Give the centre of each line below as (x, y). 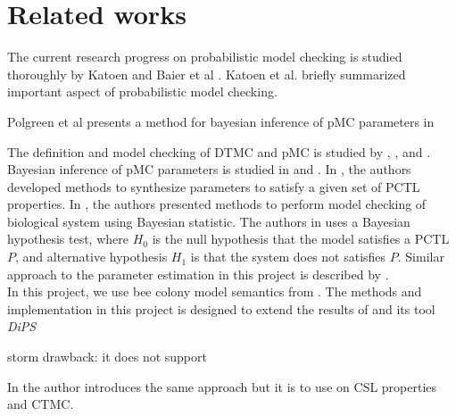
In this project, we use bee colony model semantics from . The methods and (215, 291)
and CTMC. (41, 404)
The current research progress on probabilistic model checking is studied (205, 57)
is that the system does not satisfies (288, 257)
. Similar (421, 257)
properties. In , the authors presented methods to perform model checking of (217, 204)
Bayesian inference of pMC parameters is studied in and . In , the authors (209, 169)
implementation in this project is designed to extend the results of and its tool (221, 308)
